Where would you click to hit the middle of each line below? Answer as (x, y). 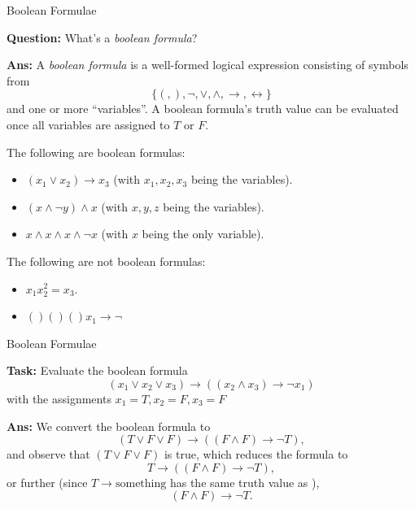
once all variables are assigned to (88, 124)
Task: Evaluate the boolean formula (97, 370)
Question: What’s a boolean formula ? (102, 37)
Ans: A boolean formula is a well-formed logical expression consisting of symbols (207, 65)
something (141, 483)
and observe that (48, 454)
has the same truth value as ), (245, 482)
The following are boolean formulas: (96, 152)
